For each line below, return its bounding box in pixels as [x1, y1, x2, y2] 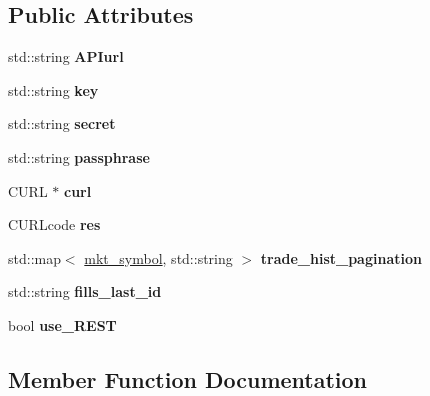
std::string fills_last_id [8, 281, 162, 302]
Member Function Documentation [8, 363, 368, 394]
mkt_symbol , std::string [84, 247, 233, 268]
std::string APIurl [8, 46, 124, 67]
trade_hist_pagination [260, 247, 422, 268]
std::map [8, 247, 61, 268]
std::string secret [8, 113, 116, 134]
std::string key [8, 79, 99, 100]
